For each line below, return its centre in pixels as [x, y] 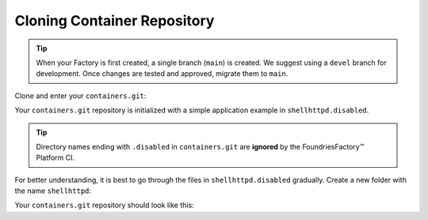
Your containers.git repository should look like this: [104, 205]
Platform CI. [55, 157]
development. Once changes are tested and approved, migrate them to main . [162, 74]
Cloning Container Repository [115, 21]
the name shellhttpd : [53, 191]
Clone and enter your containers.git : [80, 96]
